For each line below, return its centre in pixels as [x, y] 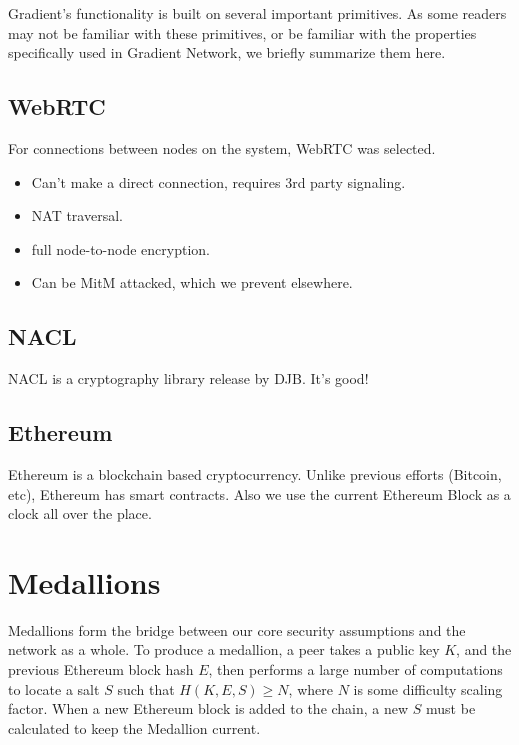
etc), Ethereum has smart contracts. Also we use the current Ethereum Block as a [259, 493]
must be [451, 708]
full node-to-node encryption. [120, 248]
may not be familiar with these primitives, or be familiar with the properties [242, 32]
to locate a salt [54, 688]
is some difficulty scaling [428, 688]
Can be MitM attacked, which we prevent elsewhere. [192, 282]
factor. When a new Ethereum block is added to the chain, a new [208, 708]
